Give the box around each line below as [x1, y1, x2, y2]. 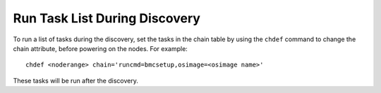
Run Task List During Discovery [13, 10, 201, 26]
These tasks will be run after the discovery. [13, 76, 139, 85]
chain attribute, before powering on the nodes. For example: [13, 44, 188, 52]
